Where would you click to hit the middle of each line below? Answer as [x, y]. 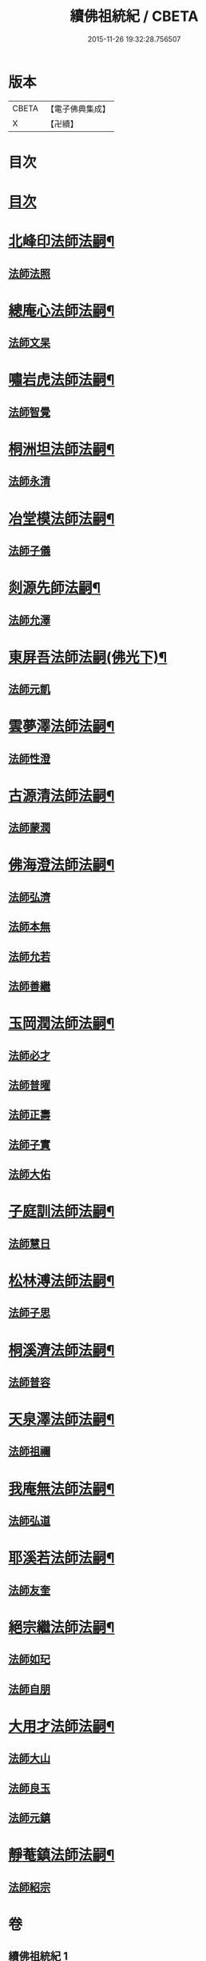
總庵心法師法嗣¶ [61, 311]
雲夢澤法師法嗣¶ [61, 727]
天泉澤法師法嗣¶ [61, 1420]
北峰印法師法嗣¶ [61, 242]
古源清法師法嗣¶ [61, 796]
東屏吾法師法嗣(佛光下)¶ [88, 657]
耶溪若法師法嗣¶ [61, 1558]
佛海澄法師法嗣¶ [61, 865]
